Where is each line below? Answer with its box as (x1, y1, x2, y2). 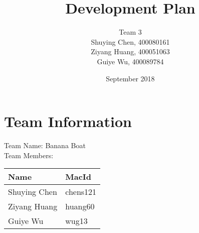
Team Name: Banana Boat (4, 140, 86, 151)
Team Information (4, 111, 132, 132)
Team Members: (4, 150, 54, 160)
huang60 (65, 200, 95, 212)
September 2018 (106, 73, 155, 83)
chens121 (65, 186, 97, 198)
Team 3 (119, 27, 142, 37)
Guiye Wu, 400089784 (97, 56, 164, 66)
